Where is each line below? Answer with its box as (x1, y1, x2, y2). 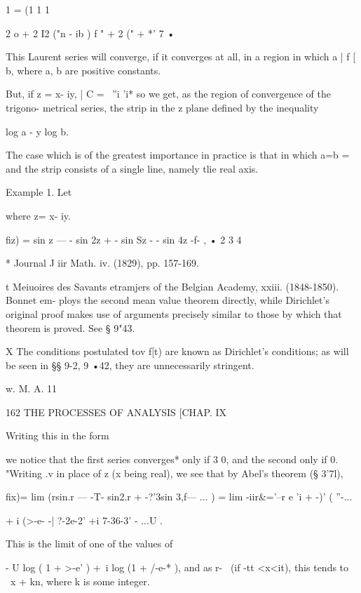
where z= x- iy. (6, 208, 71, 222)
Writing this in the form (6, 428, 109, 443)
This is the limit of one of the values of (6, 536, 173, 551)
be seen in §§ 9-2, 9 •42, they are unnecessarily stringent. (6, 357, 254, 372)
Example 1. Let (6, 185, 72, 199)
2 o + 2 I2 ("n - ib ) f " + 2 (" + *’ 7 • (6, 25, 175, 40)
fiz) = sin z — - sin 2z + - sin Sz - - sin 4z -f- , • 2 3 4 (6, 232, 242, 246)
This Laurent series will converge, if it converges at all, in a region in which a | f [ (6, 49, 356, 64)
